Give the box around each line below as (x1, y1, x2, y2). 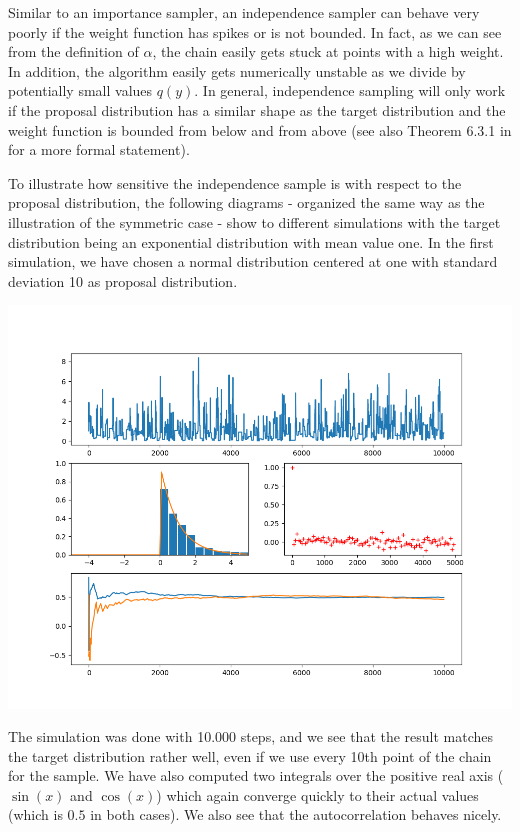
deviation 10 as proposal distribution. (8, 270, 238, 291)
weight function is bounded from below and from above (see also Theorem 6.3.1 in (8, 119, 512, 140)
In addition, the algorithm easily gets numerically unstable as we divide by (8, 60, 466, 81)
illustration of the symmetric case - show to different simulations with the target (8, 211, 501, 232)
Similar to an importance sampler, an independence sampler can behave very (8, 2, 480, 22)
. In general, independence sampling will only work (194, 80, 506, 101)
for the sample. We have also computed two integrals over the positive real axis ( (8, 765, 504, 786)
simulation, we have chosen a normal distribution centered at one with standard (8, 251, 498, 272)
